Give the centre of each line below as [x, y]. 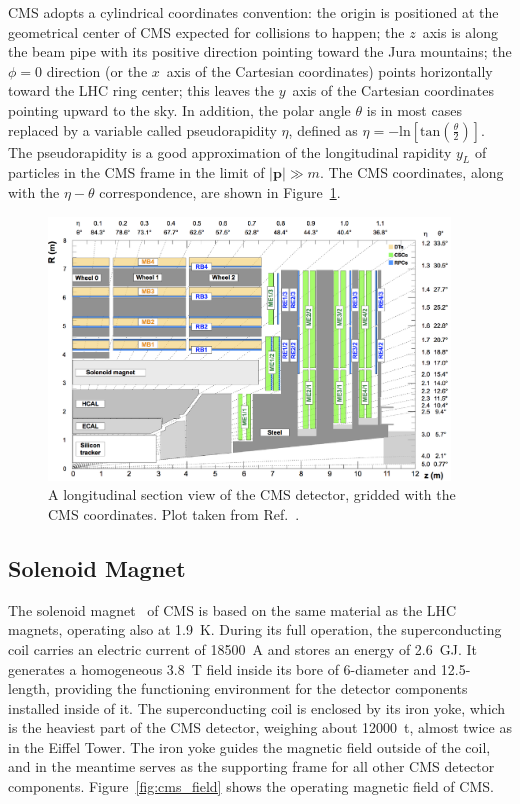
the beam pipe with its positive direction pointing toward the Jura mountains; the [260, 51]
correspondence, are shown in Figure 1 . [220, 191]
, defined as [323, 129]
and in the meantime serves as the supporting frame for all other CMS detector [251, 766]
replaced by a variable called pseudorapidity [142, 129]
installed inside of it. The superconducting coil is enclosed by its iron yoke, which [257, 707]
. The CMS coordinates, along [411, 172]
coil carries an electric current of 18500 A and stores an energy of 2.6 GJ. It [242, 648]
